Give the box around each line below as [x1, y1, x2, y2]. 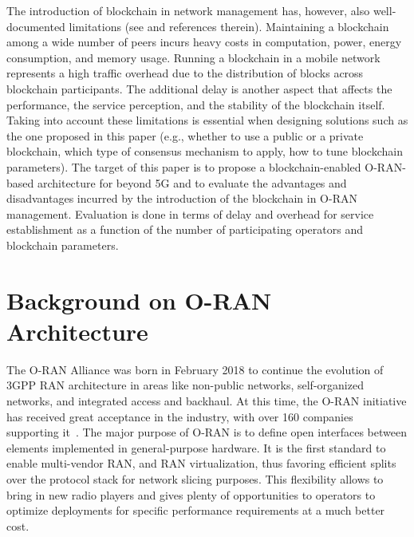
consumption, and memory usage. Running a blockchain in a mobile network [6, 49, 380, 65]
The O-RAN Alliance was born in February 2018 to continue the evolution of [6, 361, 384, 377]
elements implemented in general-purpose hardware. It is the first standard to [6, 439, 386, 456]
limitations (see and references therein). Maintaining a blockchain [69, 18, 389, 34]
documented [6, 18, 65, 34]
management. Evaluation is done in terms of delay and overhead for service [6, 205, 374, 222]
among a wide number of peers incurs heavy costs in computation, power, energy [6, 34, 402, 50]
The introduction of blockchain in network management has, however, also [6, 2, 370, 18]
